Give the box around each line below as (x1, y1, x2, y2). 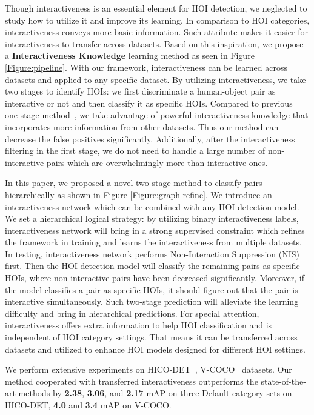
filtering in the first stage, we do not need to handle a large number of (5, 144, 266, 157)
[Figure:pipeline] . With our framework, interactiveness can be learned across (5, 61, 287, 73)
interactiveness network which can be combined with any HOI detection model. (5, 200, 299, 213)
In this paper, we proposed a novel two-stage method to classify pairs (5, 176, 262, 189)
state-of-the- (261, 374, 306, 387)
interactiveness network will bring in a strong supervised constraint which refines (5, 224, 305, 236)
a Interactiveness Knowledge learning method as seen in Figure (5, 49, 255, 62)
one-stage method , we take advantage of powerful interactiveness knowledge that (5, 108, 309, 121)
